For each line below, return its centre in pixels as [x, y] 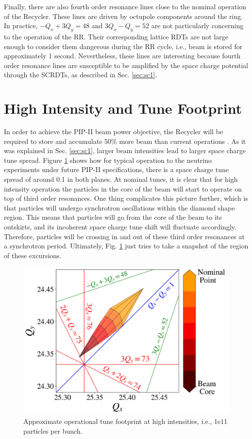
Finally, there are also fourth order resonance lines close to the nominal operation [125, 6]
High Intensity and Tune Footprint [123, 108]
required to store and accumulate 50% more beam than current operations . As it [125, 141]
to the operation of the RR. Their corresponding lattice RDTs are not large [116, 36]
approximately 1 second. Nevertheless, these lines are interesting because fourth [122, 56]
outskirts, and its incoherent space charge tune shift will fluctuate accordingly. [120, 227]
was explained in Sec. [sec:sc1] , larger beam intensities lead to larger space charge [125, 150]
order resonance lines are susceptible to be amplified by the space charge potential [126, 65]
